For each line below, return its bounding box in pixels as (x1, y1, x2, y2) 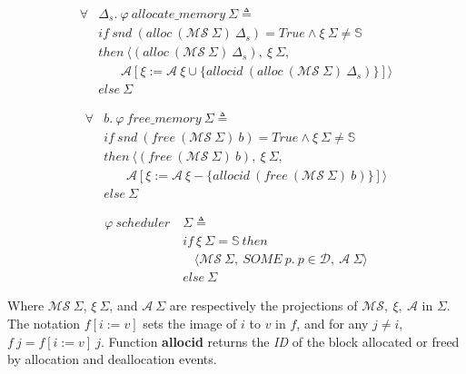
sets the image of (143, 314, 237, 333)
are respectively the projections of (169, 296, 358, 315)
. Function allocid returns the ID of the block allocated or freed (101, 331, 460, 350)
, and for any (296, 314, 369, 333)
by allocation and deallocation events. (7, 349, 217, 369)
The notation (7, 314, 81, 333)
